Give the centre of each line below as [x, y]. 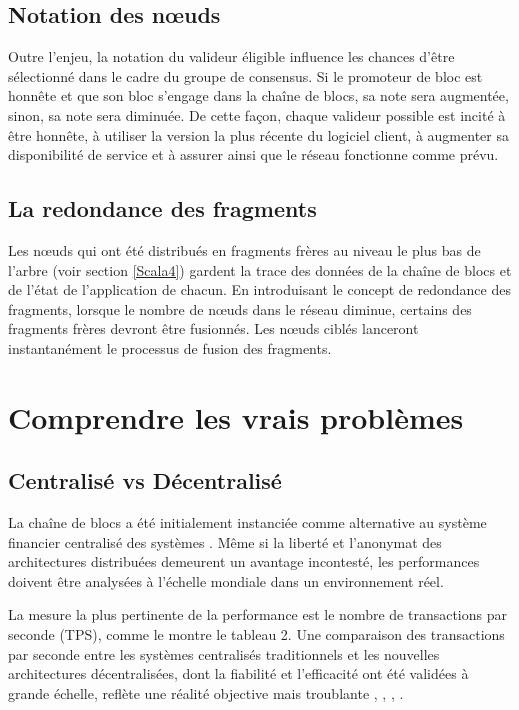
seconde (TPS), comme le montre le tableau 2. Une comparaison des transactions [256, 634]
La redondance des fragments [162, 208]
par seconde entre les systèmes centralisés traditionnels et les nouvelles [224, 653]
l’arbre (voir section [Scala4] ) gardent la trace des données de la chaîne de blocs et [260, 269]
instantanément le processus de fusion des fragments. [170, 347]
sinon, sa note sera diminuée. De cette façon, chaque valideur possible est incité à [257, 114]
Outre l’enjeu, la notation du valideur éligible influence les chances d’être [231, 56]
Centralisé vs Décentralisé [145, 480]
